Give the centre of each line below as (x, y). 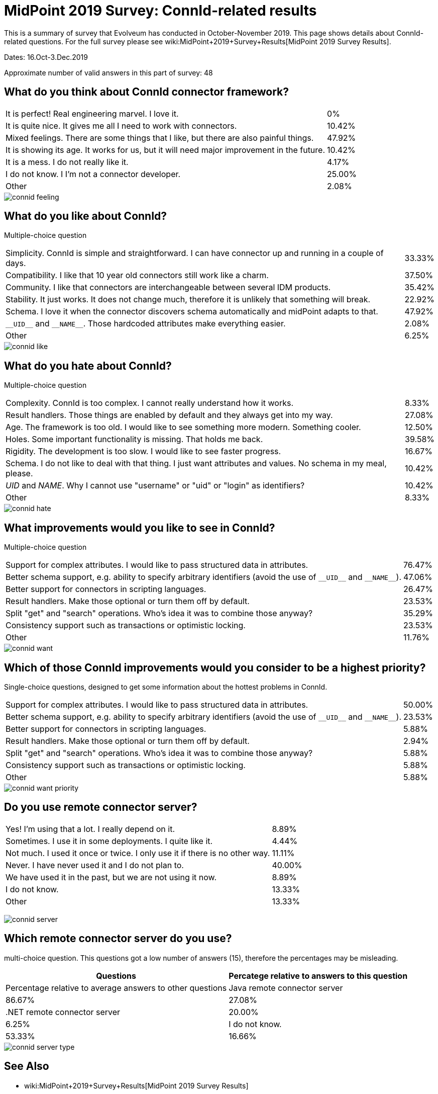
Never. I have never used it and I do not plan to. (95, 865)
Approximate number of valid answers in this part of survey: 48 (108, 72)
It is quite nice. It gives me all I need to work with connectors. (121, 125)
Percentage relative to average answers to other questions (116, 988)
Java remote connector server (286, 988)
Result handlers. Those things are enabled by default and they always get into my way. (169, 415)
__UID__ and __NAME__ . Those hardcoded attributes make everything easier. (146, 324)
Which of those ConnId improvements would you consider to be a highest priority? (215, 667)
